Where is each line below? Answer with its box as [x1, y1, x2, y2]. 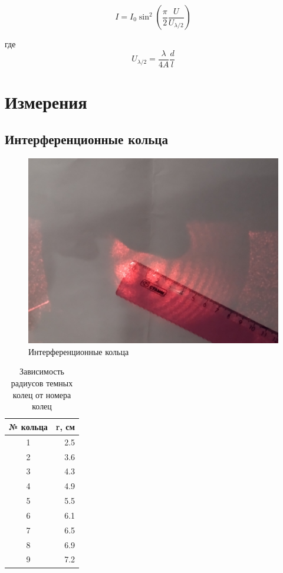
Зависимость [19, 365, 64, 377]
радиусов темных [11, 377, 73, 389]
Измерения [5, 89, 87, 113]
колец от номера [12, 388, 71, 401]
